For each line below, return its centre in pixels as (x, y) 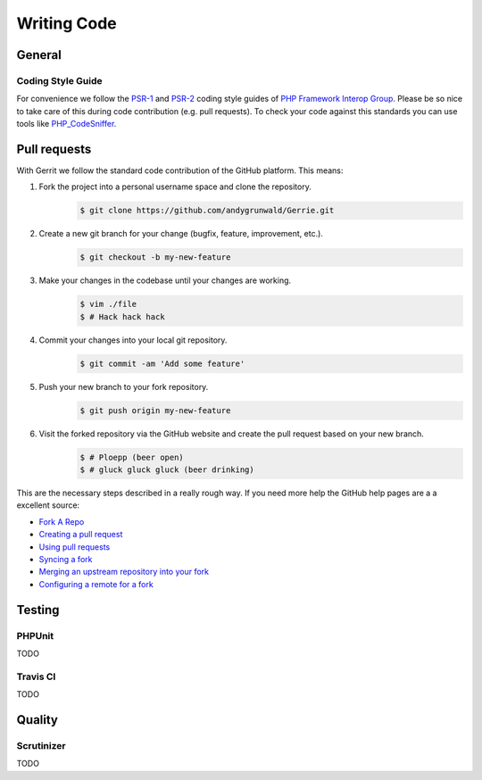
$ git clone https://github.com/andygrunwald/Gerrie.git (207, 211)
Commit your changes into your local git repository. (133, 340)
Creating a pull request (81, 535)
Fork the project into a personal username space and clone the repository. (175, 187)
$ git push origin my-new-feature (155, 410)
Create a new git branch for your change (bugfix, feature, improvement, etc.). (181, 234)
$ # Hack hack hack (122, 316)
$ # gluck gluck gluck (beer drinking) (167, 470)
